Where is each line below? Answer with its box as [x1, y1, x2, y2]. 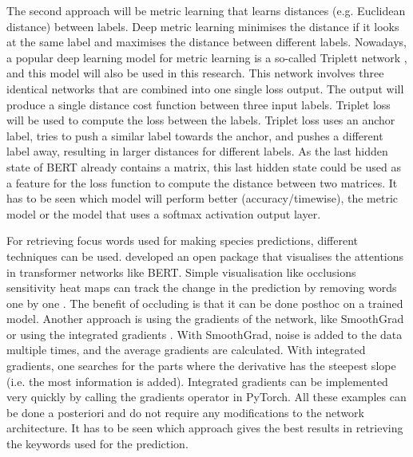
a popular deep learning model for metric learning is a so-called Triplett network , [6, 49, 407, 65]
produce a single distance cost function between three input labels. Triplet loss [6, 96, 391, 112]
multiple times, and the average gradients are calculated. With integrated [6, 341, 366, 358]
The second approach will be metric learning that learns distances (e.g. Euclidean [6, 2, 406, 18]
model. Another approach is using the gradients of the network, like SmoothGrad [6, 310, 404, 327]
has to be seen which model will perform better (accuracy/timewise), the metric [6, 190, 398, 207]
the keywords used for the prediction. [6, 435, 189, 452]
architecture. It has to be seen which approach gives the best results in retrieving [6, 420, 403, 436]
